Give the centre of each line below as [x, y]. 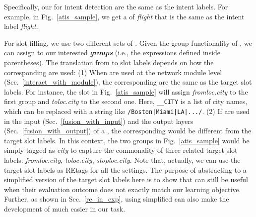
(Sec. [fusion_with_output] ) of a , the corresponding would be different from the [128, 131]
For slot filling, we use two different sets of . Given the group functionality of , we [128, 43]
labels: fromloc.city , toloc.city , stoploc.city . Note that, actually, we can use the [122, 160]
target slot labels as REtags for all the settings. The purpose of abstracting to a [125, 169]
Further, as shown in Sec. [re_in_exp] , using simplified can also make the [117, 199]
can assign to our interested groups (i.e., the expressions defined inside [112, 53]
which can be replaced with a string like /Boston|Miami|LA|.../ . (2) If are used [127, 111]
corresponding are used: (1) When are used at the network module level [113, 72]
